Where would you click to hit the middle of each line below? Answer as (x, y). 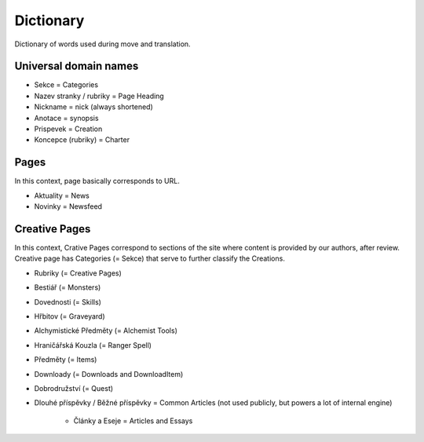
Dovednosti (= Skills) (68, 301)
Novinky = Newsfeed (68, 206)
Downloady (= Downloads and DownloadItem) (109, 374)
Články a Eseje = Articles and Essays (133, 421)
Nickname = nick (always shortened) (93, 107)
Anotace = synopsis (66, 118)
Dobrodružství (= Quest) (74, 388)
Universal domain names (77, 66)
